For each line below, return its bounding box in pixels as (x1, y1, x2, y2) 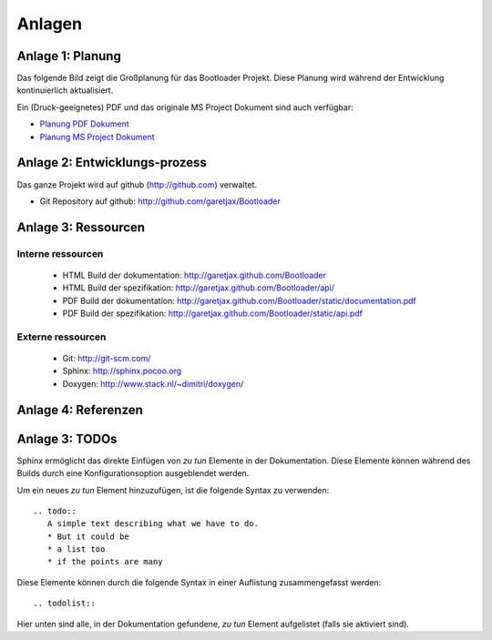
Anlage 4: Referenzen (16, 401, 143, 418)
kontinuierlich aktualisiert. (16, 85, 114, 96)
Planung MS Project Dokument (39, 131, 155, 142)
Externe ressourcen (16, 330, 107, 343)
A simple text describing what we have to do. (46, 519, 260, 529)
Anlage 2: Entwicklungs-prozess (16, 155, 207, 170)
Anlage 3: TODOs (16, 431, 118, 446)
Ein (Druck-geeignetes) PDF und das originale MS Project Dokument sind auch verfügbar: (16, 101, 354, 113)
